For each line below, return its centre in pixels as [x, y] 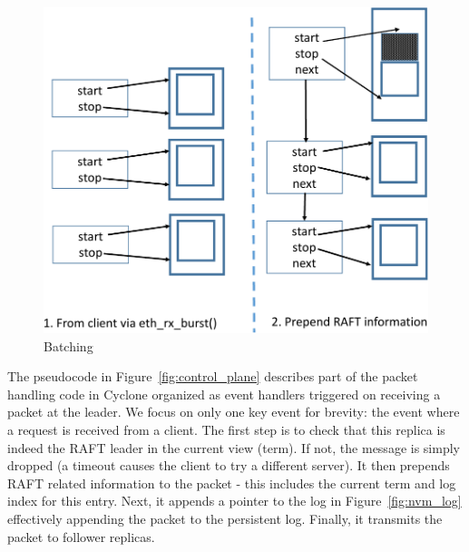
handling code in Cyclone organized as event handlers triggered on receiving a [224, 394]
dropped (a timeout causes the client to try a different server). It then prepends [229, 465]
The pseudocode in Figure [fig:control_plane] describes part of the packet [213, 376]
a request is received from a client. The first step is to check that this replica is [226, 429]
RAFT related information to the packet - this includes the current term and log [232, 483]
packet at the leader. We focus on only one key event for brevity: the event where [234, 412]
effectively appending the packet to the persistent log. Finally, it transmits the [225, 518]
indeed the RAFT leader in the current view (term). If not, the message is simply [234, 447]
